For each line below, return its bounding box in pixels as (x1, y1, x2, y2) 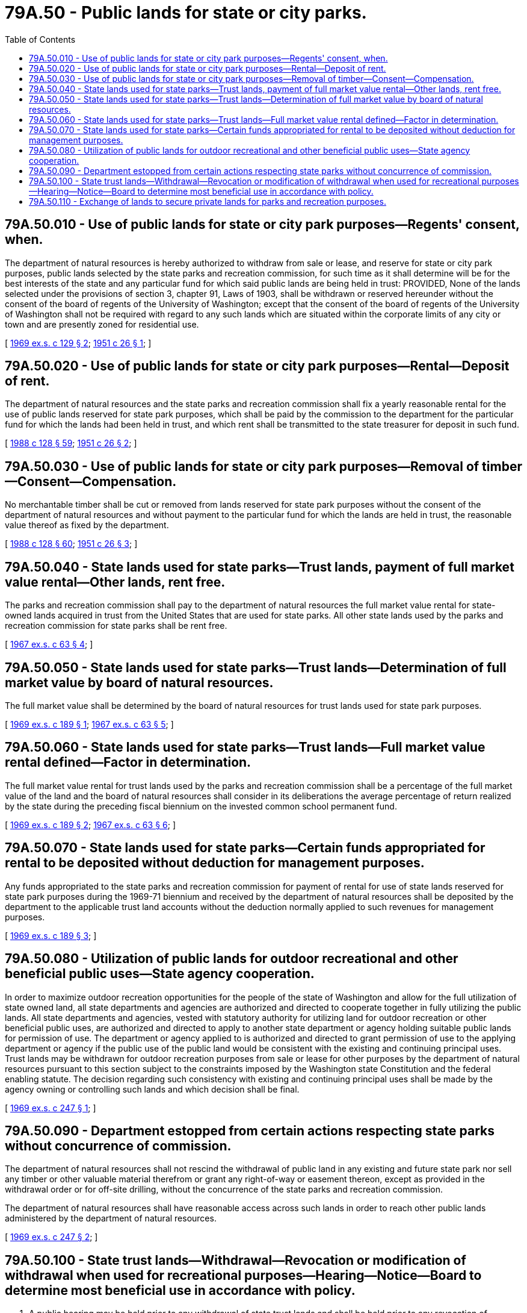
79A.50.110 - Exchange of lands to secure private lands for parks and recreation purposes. (29, 196, 386, 207)
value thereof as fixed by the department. (5, 520, 169, 531)
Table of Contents (5, 34, 76, 45)
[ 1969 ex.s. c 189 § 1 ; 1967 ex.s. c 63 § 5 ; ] (5, 719, 174, 729)
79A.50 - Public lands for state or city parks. (5, 2, 367, 23)
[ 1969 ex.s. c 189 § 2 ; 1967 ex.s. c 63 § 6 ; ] (5, 819, 176, 830)
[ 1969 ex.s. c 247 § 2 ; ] (5, 1232, 98, 1243)
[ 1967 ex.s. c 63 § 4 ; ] (5, 639, 93, 650)
